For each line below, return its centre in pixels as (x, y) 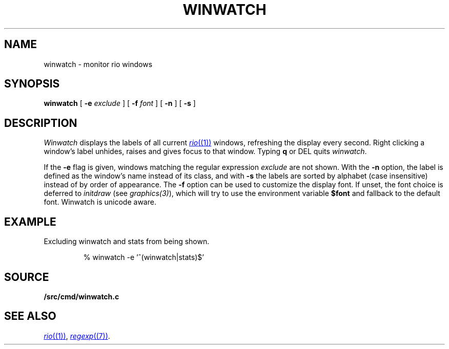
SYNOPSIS (32, 84)
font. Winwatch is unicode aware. (100, 202)
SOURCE (27, 277)
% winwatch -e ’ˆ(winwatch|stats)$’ (144, 257)
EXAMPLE (30, 222)
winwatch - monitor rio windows (98, 64)
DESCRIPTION (41, 123)
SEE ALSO (30, 316)
